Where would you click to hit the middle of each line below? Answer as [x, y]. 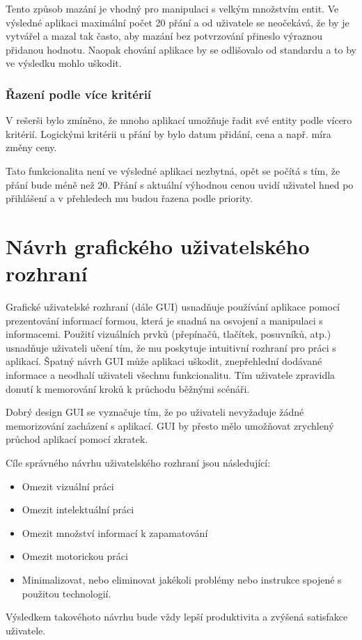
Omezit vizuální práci [68, 486]
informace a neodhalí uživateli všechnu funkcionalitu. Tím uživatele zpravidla [171, 375]
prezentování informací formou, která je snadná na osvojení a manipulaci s [164, 320]
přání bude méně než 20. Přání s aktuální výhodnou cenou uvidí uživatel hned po [180, 184]
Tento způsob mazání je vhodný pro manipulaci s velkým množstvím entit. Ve [172, 8]
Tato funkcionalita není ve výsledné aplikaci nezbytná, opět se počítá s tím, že [173, 170]
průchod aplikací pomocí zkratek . [77, 439]
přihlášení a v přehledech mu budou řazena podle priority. [129, 198]
